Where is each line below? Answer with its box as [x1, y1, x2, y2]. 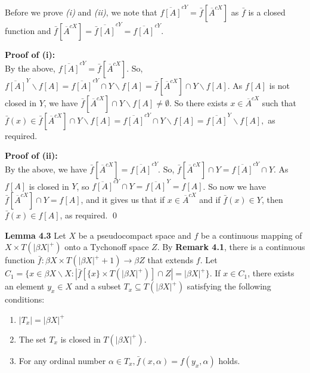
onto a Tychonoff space [64, 241, 149, 253]
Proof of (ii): [5, 149, 58, 162]
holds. [218, 354, 240, 366]
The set [18, 332, 46, 345]
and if [199, 193, 221, 206]
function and [5, 24, 51, 36]
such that [262, 96, 297, 109]
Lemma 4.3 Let [5, 229, 66, 241]
